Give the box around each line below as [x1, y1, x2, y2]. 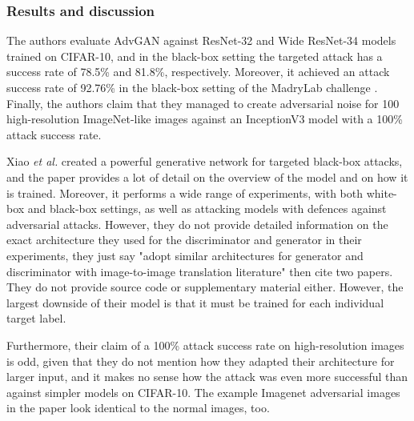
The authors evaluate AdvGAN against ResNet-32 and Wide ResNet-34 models [6, 32, 396, 49]
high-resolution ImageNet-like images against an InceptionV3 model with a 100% [6, 110, 403, 127]
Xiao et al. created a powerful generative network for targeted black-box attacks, [6, 153, 403, 170]
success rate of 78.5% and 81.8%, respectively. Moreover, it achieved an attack [6, 63, 390, 80]
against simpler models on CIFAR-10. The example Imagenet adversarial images [6, 383, 400, 400]
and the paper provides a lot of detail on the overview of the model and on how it [6, 168, 408, 185]
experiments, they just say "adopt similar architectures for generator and [6, 247, 364, 263]
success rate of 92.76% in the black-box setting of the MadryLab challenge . [6, 79, 378, 95]
